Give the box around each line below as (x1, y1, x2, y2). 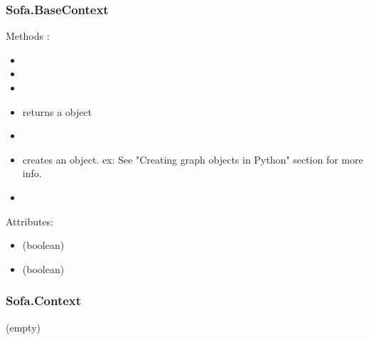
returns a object (22, 104, 92, 119)
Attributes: (6, 213, 54, 228)
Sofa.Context (6, 292, 82, 309)
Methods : (6, 28, 50, 43)
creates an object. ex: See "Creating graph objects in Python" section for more (22, 152, 363, 166)
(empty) (6, 319, 41, 334)
